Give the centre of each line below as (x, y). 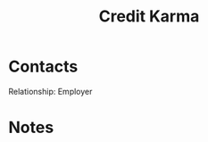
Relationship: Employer (50, 91)
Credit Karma (149, 17)
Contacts (43, 67)
